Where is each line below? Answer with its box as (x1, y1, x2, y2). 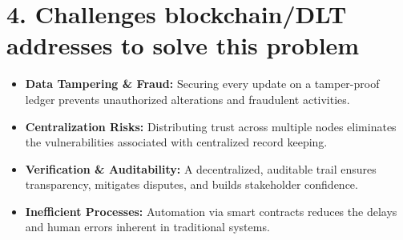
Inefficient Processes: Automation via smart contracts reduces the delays (25, 202, 397, 219)
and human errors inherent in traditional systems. (25, 218, 270, 235)
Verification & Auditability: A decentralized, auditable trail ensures (25, 160, 377, 177)
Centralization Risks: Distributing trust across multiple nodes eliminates (25, 118, 397, 134)
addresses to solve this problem (6, 29, 360, 62)
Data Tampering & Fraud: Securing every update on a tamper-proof (25, 75, 380, 92)
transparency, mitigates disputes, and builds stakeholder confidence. (25, 176, 358, 193)
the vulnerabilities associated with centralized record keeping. (25, 134, 328, 150)
